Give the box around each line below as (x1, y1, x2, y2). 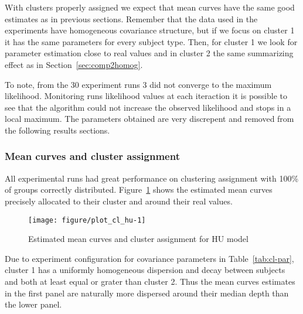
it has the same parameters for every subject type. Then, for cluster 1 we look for (5, 35, 298, 47)
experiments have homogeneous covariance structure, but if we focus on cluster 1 (5, 24, 295, 36)
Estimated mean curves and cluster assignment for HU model (28, 233, 248, 245)
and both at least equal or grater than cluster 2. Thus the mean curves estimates (5, 275, 295, 287)
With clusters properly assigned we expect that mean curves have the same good (5, 1, 295, 13)
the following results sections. (5, 124, 110, 136)
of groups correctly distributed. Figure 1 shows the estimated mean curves (5, 183, 273, 196)
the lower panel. (5, 298, 62, 310)
